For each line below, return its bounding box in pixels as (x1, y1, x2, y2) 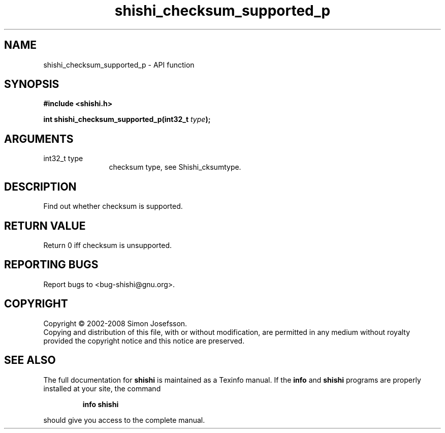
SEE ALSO (4, 354, 56, 367)
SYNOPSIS (4, 78, 59, 91)
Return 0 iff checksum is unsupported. (43, 240, 172, 250)
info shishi (82, 399, 119, 409)
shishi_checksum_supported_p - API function (43, 60, 195, 69)
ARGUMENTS (4, 132, 74, 145)
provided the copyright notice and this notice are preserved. (43, 336, 245, 345)
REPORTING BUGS (4, 258, 99, 271)
